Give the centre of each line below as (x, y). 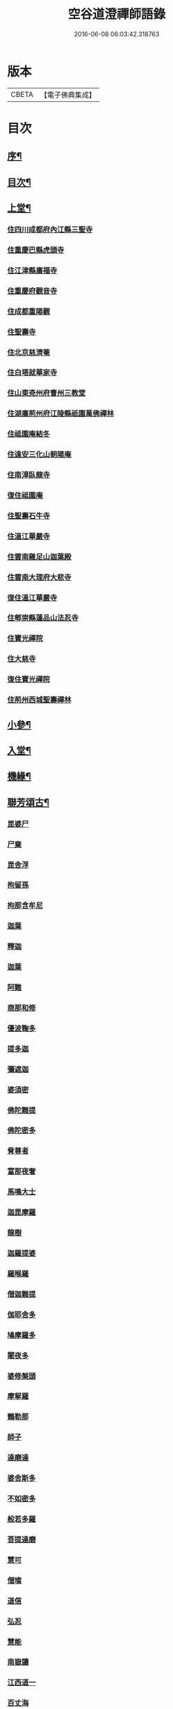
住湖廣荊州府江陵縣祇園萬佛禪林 (61, 413)
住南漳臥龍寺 (29, 475)
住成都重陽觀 (29, 311)
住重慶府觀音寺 (32, 291)
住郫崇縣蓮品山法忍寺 (43, 618)
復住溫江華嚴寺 (32, 598)
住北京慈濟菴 (29, 352)
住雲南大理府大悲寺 (39, 577)
